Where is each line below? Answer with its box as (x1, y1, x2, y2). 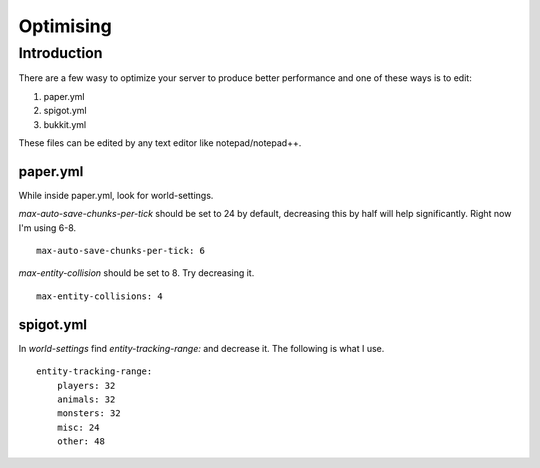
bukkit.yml (43, 118, 87, 130)
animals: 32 (56, 393, 116, 405)
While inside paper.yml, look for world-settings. (18, 189, 214, 201)
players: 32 (56, 380, 116, 391)
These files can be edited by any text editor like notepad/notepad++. (18, 136, 302, 149)
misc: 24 (56, 421, 100, 433)
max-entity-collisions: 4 (36, 290, 164, 302)
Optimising (18, 15, 112, 37)
